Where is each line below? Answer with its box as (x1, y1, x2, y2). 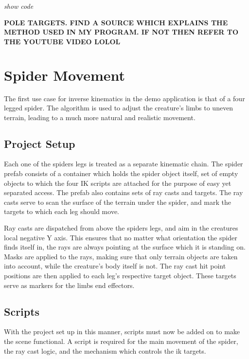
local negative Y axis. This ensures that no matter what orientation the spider (4, 232, 237, 242)
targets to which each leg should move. (4, 206, 119, 216)
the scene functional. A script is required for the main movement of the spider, (4, 336, 238, 346)
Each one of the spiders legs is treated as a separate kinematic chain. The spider (4, 159, 243, 169)
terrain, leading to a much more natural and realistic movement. (4, 112, 196, 122)
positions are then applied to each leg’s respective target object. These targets (4, 270, 236, 281)
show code (4, 1, 34, 11)
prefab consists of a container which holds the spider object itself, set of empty (4, 168, 238, 179)
